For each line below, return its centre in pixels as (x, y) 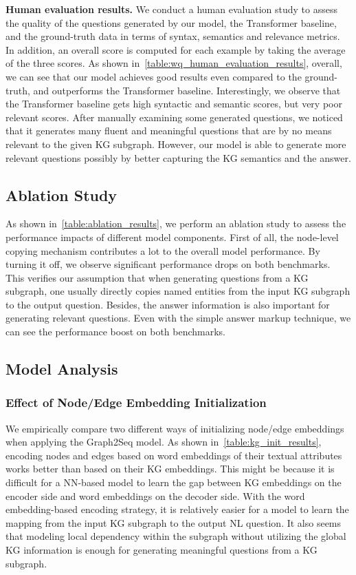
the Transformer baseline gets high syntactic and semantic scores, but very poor (174, 104)
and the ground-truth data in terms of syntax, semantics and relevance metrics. (173, 36)
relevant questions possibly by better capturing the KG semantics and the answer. (178, 157)
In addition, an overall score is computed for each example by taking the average (176, 49)
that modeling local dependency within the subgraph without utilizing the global (176, 536)
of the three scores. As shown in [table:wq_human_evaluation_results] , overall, (174, 63)
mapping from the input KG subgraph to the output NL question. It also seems (174, 522)
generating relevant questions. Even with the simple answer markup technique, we (178, 318)
